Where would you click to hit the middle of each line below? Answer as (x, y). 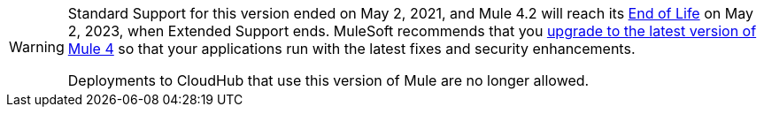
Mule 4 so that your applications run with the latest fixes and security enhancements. (351, 49)
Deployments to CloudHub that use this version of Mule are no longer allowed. (328, 80)
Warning (37, 47)
